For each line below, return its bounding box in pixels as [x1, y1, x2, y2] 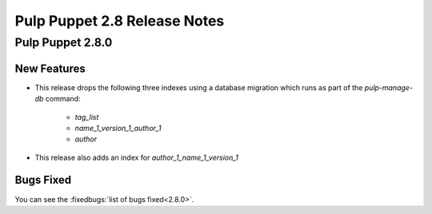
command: [45, 94, 81, 104]
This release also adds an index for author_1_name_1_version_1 [34, 153, 239, 162]
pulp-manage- [364, 82, 414, 92]
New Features [14, 61, 86, 75]
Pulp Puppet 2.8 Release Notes [14, 12, 225, 30]
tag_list [74, 112, 99, 121]
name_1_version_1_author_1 [74, 123, 162, 133]
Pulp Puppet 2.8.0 [14, 35, 113, 50]
